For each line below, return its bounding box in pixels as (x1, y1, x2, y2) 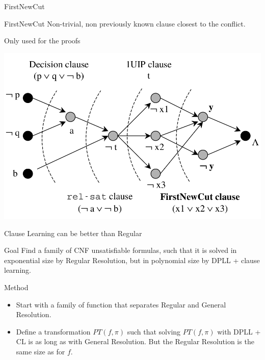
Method (4, 281, 29, 292)
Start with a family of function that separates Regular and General (16, 299, 226, 310)
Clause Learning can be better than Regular (4, 227, 142, 238)
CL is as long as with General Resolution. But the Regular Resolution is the (16, 336, 254, 347)
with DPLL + (217, 326, 261, 337)
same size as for (16, 346, 65, 356)
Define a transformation (16, 326, 91, 337)
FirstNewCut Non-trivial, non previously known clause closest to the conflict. (4, 18, 246, 29)
